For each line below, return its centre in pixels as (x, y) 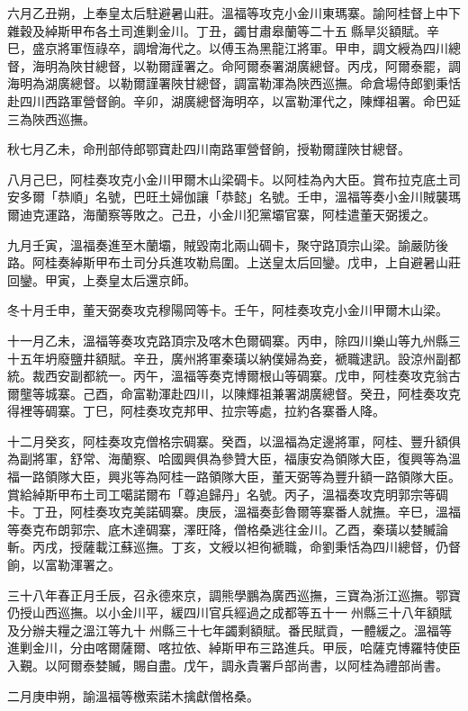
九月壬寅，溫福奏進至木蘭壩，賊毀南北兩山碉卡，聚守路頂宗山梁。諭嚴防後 (228, 244)
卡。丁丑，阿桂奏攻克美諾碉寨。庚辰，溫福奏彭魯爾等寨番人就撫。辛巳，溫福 (234, 512)
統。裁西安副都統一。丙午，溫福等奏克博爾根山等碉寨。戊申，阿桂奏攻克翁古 (234, 376)
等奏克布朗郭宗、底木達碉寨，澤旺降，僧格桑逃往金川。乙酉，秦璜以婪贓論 (228, 529)
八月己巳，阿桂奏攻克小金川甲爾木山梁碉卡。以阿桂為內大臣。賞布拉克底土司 (234, 179)
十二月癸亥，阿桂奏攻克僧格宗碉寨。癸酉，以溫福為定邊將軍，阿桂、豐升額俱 (234, 441)
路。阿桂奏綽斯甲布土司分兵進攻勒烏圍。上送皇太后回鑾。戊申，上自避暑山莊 (234, 262)
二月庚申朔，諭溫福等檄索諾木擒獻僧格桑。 (133, 695)
